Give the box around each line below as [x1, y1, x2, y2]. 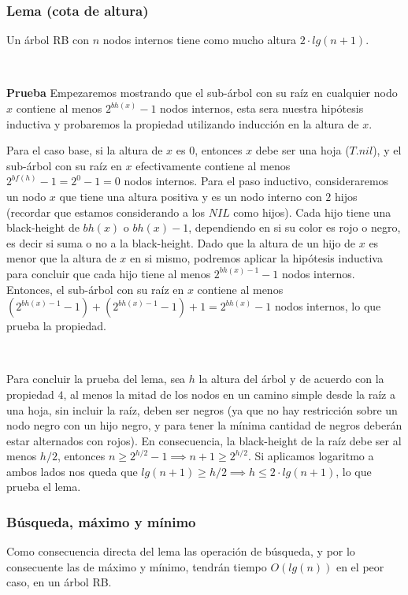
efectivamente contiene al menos [135, 157, 291, 173]
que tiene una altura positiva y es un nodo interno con [59, 188, 322, 204]
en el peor [336, 558, 384, 575]
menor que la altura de [6, 250, 117, 266]
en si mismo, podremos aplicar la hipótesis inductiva [130, 250, 383, 266]
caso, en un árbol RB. [6, 574, 112, 590]
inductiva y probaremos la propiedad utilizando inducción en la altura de [6, 115, 359, 132]
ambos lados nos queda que [6, 463, 138, 479]
